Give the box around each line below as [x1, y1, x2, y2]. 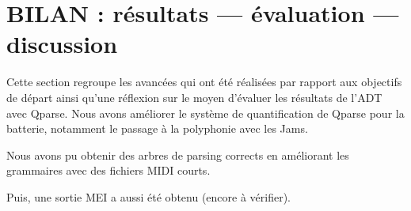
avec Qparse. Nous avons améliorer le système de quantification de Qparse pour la [6, 104, 405, 121]
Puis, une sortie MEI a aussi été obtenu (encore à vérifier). [6, 188, 291, 205]
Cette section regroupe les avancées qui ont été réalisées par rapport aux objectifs [6, 73, 402, 90]
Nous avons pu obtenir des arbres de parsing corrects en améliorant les [6, 146, 349, 163]
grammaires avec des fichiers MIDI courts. [6, 162, 211, 179]
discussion [6, 28, 118, 60]
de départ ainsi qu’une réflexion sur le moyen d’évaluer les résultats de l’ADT [6, 89, 382, 105]
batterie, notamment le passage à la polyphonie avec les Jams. [6, 120, 308, 137]
